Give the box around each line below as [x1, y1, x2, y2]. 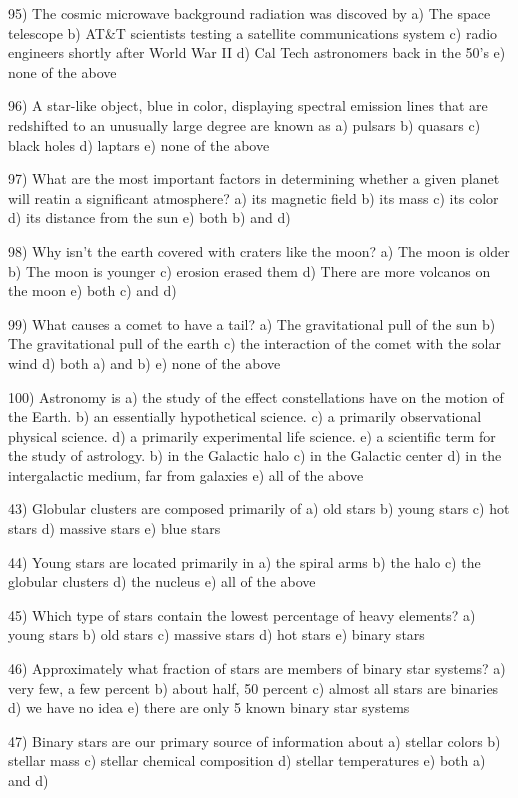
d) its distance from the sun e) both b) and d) [8, 207, 291, 228]
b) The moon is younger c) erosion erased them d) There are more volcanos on [8, 260, 491, 281]
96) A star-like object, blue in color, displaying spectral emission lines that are [8, 95, 488, 116]
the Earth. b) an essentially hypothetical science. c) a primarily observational [8, 406, 482, 427]
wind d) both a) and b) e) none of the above [8, 352, 281, 373]
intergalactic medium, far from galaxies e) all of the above [8, 464, 364, 485]
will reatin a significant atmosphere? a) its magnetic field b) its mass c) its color [8, 187, 499, 208]
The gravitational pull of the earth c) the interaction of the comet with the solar [8, 333, 501, 354]
